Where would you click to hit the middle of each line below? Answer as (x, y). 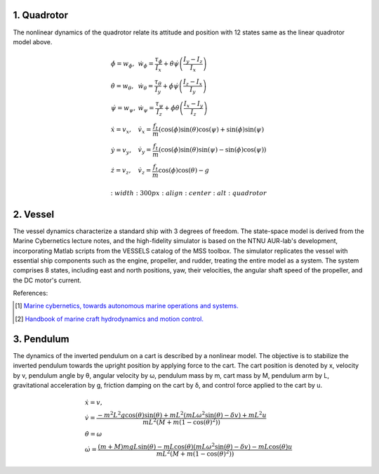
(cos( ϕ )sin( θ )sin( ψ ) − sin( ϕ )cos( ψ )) (212, 150)
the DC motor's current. (47, 280)
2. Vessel (34, 214)
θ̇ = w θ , (122, 86)
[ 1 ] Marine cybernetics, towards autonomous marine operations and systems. (127, 306)
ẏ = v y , (121, 151)
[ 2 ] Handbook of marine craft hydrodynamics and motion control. (109, 319)
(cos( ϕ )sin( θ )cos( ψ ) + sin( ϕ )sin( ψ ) (211, 129)
